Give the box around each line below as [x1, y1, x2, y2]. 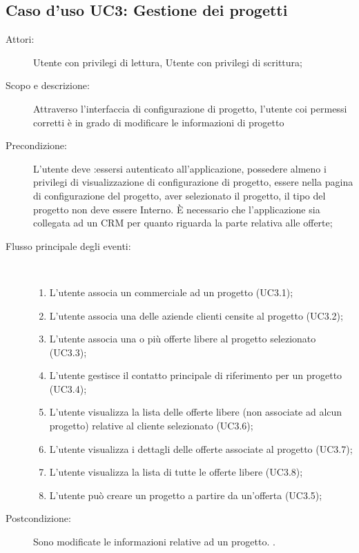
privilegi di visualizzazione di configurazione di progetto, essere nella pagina [33, 175, 353, 189]
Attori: [6, 32, 35, 46]
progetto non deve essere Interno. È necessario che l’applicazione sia [33, 202, 320, 216]
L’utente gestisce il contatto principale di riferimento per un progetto [49, 368, 342, 382]
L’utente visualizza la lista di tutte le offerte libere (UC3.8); [49, 465, 303, 479]
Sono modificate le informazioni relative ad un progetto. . [33, 534, 275, 549]
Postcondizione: [6, 511, 71, 525]
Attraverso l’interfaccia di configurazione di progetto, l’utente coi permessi [33, 101, 347, 115]
